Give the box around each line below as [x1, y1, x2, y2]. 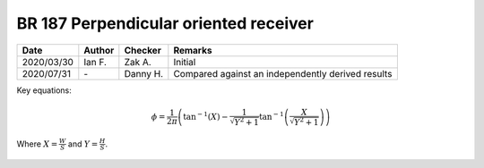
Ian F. [83, 55, 108, 68]
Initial [173, 55, 196, 68]
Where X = [16, 139, 58, 149]
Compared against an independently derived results [173, 67, 393, 80]
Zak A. [124, 55, 151, 68]
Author [83, 44, 115, 56]
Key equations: [16, 85, 72, 96]
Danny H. [124, 67, 164, 80]
